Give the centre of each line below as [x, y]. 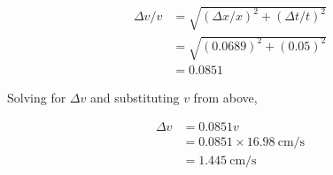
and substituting [135, 98]
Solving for [37, 98]
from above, [225, 98]
